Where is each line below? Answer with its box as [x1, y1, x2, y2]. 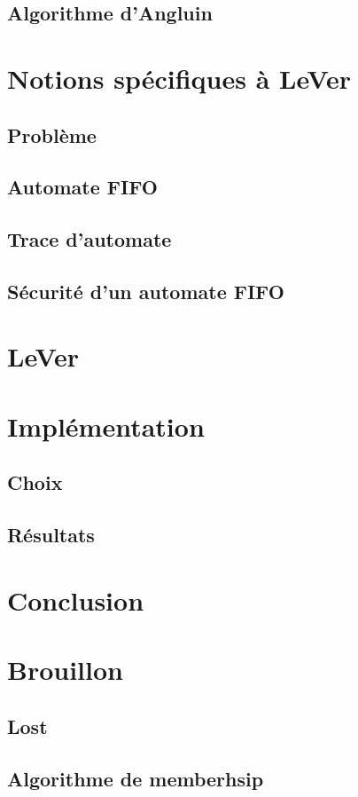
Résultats [7, 521, 95, 548]
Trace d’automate [7, 225, 172, 253]
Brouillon [7, 651, 123, 688]
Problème [7, 121, 97, 148]
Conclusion [7, 581, 144, 618]
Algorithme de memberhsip [7, 764, 264, 792]
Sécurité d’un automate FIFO [7, 277, 284, 304]
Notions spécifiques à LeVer [7, 59, 352, 96]
